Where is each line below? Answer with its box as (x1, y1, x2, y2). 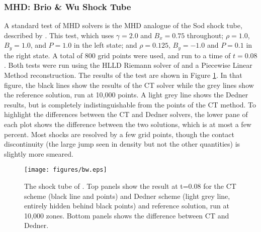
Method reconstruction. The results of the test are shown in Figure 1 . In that (4, 70, 242, 80)
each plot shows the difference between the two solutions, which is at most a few (4, 119, 251, 130)
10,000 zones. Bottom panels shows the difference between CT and (24, 210, 229, 220)
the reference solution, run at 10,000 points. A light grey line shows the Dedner (4, 89, 248, 100)
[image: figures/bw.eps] (24, 166, 107, 174)
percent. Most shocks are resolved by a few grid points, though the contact (4, 129, 234, 139)
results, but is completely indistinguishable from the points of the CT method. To (4, 99, 256, 109)
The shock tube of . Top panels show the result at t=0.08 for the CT (24, 181, 236, 191)
